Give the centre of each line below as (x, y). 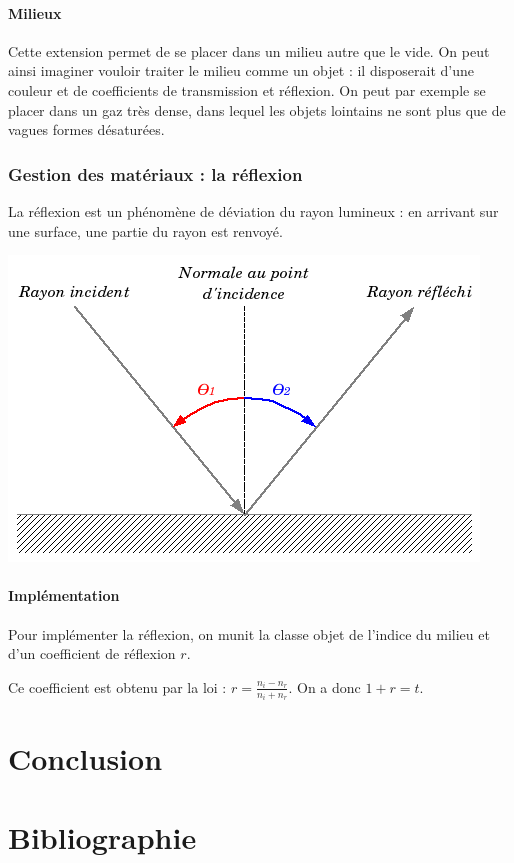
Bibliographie (102, 836)
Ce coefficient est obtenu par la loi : (117, 686)
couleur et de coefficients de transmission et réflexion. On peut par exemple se (247, 89)
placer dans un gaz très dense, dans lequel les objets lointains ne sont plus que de (257, 109)
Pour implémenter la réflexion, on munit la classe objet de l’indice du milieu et (249, 633)
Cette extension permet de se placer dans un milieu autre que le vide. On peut (249, 50)
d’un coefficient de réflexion (92, 653)
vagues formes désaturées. (86, 129)
